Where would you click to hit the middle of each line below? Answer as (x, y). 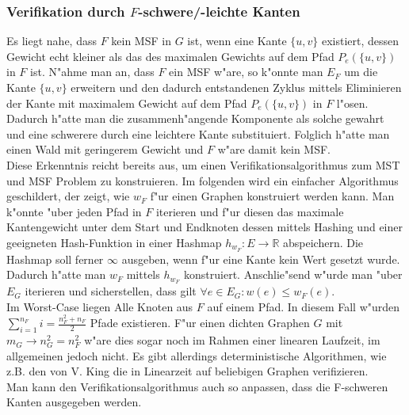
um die (361, 72)
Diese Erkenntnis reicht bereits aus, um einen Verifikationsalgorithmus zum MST (203, 164)
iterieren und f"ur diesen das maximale (250, 211)
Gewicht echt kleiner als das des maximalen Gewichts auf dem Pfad (170, 56)
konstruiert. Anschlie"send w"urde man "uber (293, 274)
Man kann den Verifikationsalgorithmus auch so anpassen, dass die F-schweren (197, 386)
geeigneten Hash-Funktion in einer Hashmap (114, 242)
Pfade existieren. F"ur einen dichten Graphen (200, 323)
